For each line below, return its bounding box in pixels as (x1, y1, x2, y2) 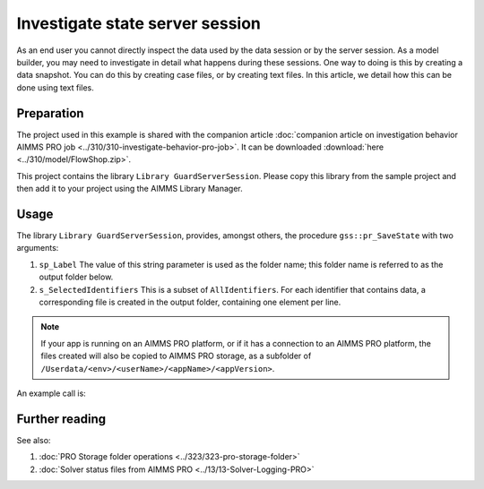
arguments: (16, 243, 59, 253)
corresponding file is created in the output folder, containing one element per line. (39, 296, 341, 308)
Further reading (16, 411, 107, 426)
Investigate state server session (16, 13, 262, 33)
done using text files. (16, 81, 94, 93)
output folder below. (39, 271, 114, 282)
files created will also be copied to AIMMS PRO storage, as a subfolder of (40, 350, 312, 362)
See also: (16, 434, 51, 445)
